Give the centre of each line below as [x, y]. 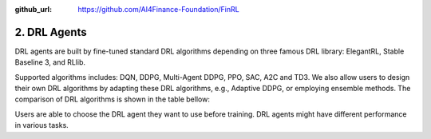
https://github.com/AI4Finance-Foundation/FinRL [158, 9]
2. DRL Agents [51, 32]
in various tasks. [42, 125]
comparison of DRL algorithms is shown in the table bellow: [113, 99]
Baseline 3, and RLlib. [50, 62]
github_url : [33, 9]
